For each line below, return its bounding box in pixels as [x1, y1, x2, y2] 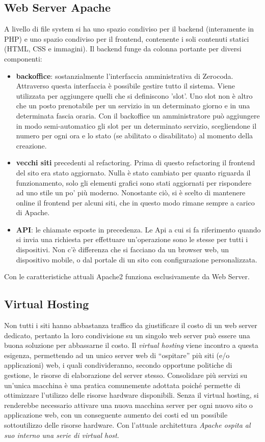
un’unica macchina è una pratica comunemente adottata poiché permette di [4, 379, 241, 390]
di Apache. [16, 207, 50, 218]
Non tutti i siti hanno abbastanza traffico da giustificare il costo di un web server [4, 320, 257, 331]
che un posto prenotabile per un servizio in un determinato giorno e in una [16, 100, 250, 111]
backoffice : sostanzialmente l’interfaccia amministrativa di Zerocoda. [16, 70, 233, 81]
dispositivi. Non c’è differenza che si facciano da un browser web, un [16, 244, 229, 255]
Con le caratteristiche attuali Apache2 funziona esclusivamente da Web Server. [4, 271, 250, 282]
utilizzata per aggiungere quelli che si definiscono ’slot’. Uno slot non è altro [16, 90, 253, 101]
